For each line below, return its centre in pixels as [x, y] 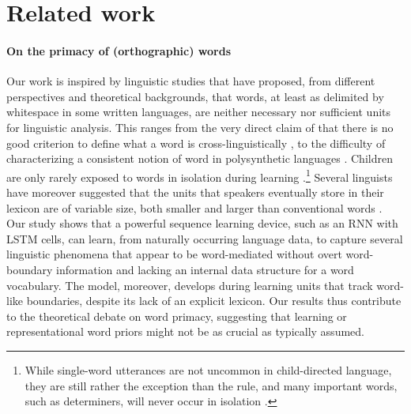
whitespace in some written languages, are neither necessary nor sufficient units [199, 112]
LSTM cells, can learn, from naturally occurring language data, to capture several [205, 238]
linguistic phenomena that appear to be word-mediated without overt [174, 254]
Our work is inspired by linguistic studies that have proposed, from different [191, 81]
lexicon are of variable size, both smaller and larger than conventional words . [194, 207]
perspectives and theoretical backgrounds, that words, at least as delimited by [195, 96]
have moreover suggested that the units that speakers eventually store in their [195, 192]
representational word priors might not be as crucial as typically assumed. [185, 331]
